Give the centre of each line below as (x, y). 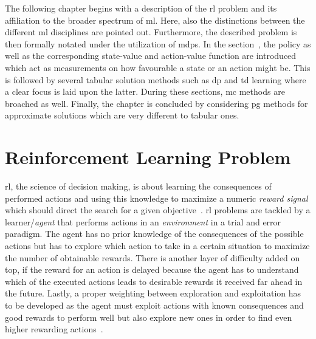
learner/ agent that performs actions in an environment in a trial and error (143, 221)
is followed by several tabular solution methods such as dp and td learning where (156, 79)
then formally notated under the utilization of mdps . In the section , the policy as (158, 43)
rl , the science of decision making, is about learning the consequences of (138, 186)
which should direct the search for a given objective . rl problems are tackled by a (158, 210)
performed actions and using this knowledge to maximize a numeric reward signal (156, 198)
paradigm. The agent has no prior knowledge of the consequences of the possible (154, 234)
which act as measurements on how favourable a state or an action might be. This (158, 67)
